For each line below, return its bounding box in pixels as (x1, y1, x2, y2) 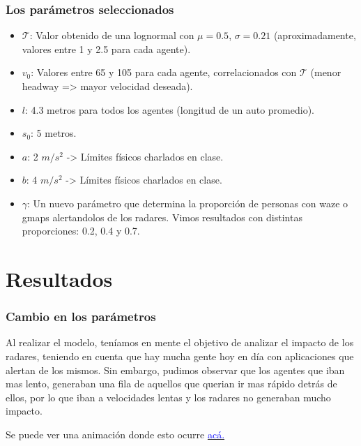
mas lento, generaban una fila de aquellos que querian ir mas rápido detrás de (6, 376, 337, 391)
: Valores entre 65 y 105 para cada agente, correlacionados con (31, 65, 297, 80)
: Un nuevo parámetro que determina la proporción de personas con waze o (27, 195, 348, 210)
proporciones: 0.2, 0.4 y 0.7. (22, 223, 140, 238)
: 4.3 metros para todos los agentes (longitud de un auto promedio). (24, 102, 314, 117)
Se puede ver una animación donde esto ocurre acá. (6, 426, 225, 441)
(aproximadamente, (273, 28, 356, 43)
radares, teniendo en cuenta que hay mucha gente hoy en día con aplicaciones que (6, 348, 354, 363)
